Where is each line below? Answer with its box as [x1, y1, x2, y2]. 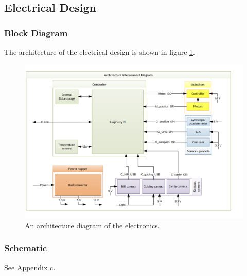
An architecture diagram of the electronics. [25, 220, 160, 230]
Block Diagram [4, 26, 68, 39]
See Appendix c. [4, 262, 56, 272]
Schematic [4, 242, 47, 254]
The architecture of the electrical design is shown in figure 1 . [4, 47, 195, 57]
